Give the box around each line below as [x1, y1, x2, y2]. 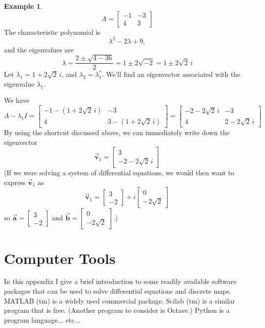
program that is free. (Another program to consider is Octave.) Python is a [4, 305, 230, 315]
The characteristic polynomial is [4, 26, 100, 37]
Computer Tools [4, 248, 116, 268]
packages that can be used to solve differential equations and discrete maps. [4, 286, 232, 296]
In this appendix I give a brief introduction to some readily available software [4, 276, 237, 286]
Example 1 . [4, 1, 43, 11]
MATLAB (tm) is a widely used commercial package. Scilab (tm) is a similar [4, 295, 236, 305]
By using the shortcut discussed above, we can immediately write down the [4, 127, 230, 137]
